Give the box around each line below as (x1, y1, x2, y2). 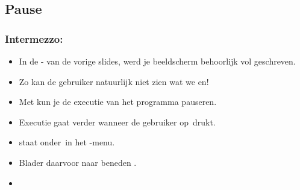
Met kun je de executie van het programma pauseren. (19, 95, 217, 108)
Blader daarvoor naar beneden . (19, 156, 137, 168)
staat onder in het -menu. (19, 136, 115, 148)
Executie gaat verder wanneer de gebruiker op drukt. (19, 115, 216, 128)
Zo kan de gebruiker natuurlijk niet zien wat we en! (19, 75, 209, 87)
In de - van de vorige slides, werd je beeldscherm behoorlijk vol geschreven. (19, 55, 296, 67)
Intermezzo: (5, 31, 63, 46)
